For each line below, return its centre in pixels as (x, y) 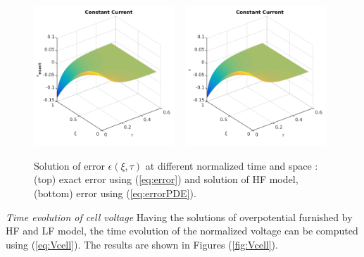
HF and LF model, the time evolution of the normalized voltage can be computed (182, 231)
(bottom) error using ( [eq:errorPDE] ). (115, 193)
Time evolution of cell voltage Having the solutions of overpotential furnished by (179, 217)
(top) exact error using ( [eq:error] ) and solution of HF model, (166, 179)
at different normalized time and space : (232, 165)
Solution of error (69, 165)
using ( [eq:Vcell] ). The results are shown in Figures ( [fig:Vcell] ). (142, 244)
